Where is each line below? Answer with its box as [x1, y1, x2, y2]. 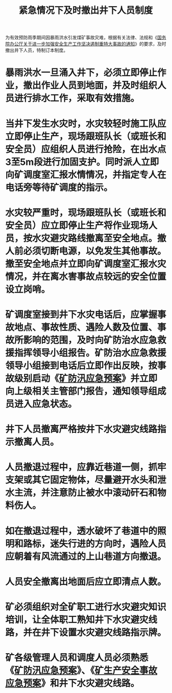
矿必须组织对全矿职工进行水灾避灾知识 [5, 601, 167, 613]
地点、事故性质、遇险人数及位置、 [14, 321, 158, 333]
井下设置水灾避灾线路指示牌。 [41, 627, 167, 638]
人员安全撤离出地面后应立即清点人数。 [5, 576, 167, 587]
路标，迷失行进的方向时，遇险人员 [23, 538, 167, 549]
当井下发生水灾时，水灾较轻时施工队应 [5, 118, 167, 129]
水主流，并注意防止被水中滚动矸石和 [5, 487, 158, 498]
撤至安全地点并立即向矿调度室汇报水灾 [5, 258, 167, 270]
